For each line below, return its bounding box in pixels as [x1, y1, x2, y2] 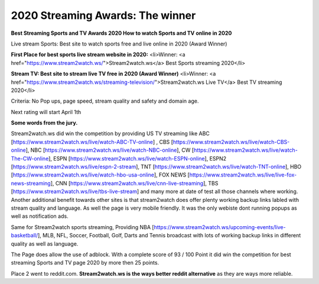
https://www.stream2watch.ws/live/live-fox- [189, 171, 297, 178]
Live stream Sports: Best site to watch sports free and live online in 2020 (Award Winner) [11, 40, 227, 47]
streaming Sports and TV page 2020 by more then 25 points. [11, 259, 159, 266]
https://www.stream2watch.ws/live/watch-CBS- [172, 138, 290, 145]
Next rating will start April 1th [11, 108, 82, 115]
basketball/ [11, 232, 38, 239]
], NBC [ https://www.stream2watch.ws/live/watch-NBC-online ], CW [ [25, 146, 194, 154]
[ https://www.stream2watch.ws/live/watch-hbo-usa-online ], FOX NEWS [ [11, 171, 190, 178]
